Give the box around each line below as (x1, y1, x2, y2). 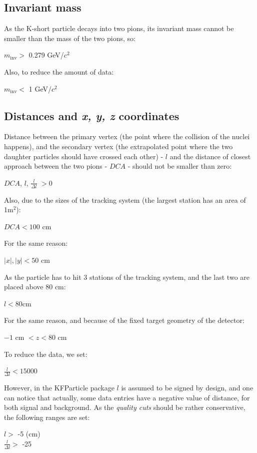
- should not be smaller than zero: (127, 161, 232, 171)
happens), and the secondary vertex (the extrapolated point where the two (4, 141, 233, 151)
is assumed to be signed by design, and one (121, 382, 253, 392)
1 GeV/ (28, 83, 51, 94)
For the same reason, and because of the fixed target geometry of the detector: (4, 315, 244, 325)
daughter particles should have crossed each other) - (4, 151, 163, 161)
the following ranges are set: (4, 411, 90, 422)
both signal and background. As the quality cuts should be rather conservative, (4, 402, 245, 412)
